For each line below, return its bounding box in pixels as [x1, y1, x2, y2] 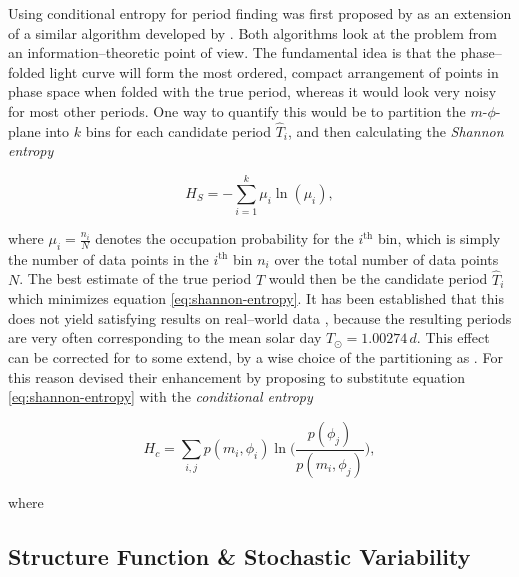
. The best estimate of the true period [19, 268, 252, 289]
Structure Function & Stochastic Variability [8, 540, 471, 571]
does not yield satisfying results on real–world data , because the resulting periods [8, 307, 512, 328]
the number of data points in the [8, 248, 209, 269]
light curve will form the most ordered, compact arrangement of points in [49, 61, 499, 82]
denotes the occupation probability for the [95, 228, 354, 249]
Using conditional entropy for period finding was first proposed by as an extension [8, 3, 512, 23]
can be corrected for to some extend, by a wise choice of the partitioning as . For [8, 347, 503, 368]
